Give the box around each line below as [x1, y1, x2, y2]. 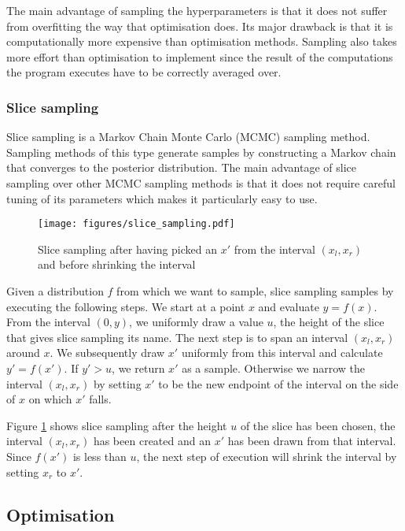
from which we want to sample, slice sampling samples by [116, 283, 394, 299]
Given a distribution [6, 283, 104, 299]
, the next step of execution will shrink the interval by [136, 447, 397, 464]
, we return [112, 359, 165, 376]
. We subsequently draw [50, 344, 165, 361]
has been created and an [93, 433, 211, 449]
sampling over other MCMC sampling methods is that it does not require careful [6, 174, 396, 191]
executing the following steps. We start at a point [6, 298, 245, 314]
